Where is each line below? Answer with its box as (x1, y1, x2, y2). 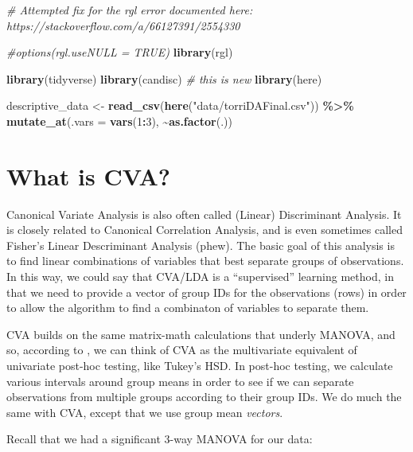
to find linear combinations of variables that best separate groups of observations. (6, 252, 404, 269)
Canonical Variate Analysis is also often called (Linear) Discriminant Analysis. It (6, 205, 402, 222)
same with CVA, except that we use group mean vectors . (6, 403, 283, 420)
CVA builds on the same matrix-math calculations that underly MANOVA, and (6, 325, 395, 342)
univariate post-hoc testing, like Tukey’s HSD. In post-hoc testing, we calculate (6, 357, 393, 374)
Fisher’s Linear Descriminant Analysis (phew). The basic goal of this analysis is (6, 236, 395, 253)
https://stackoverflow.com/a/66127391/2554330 (6, 17, 240, 33)
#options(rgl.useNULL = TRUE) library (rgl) (6, 44, 233, 60)
